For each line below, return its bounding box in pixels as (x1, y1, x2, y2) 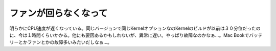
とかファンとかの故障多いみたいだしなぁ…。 (18, 39, 112, 45)
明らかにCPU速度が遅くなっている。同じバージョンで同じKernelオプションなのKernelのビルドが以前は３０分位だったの (9, 25, 261, 31)
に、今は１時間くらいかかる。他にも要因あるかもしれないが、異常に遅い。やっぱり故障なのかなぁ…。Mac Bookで (9, 32, 249, 38)
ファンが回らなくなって (9, 8, 108, 19)
